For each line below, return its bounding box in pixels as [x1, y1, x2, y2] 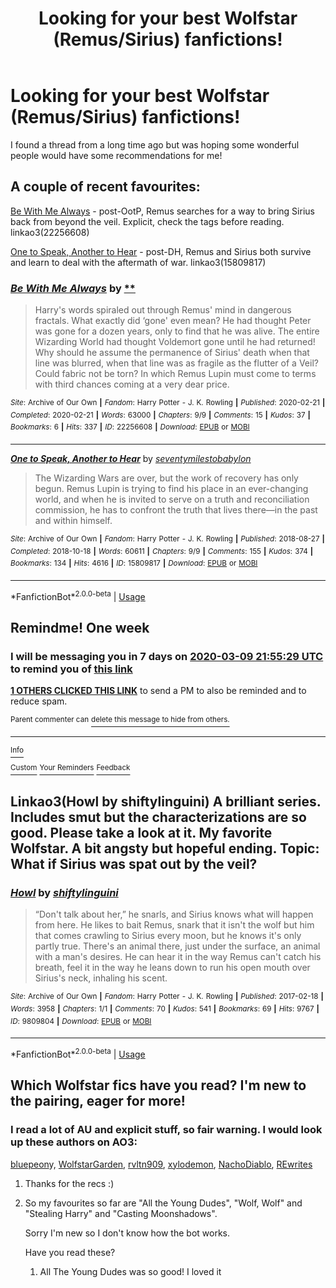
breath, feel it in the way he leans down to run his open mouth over [34, 962, 311, 974]
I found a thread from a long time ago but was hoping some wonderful [10, 138, 300, 151]
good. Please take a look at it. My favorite [10, 825, 273, 842]
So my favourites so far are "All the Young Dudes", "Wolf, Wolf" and [24, 1197, 303, 1209]
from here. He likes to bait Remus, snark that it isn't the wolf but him [34, 919, 315, 931]
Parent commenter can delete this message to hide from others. [10, 715, 230, 725]
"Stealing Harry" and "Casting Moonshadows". [24, 1207, 218, 1219]
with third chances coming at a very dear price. [34, 378, 230, 391]
